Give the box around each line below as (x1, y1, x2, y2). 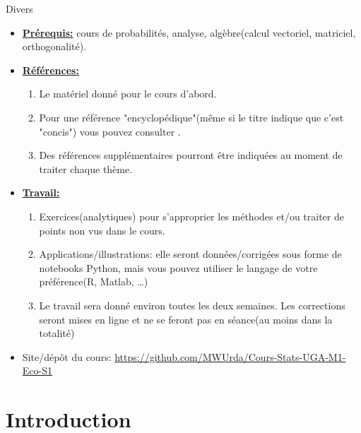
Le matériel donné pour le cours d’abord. (39, 86, 217, 101)
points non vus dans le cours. (39, 223, 165, 237)
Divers (6, 1, 33, 16)
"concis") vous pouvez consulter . (39, 124, 181, 138)
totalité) (39, 326, 75, 340)
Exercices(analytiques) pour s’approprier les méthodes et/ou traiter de (39, 208, 344, 223)
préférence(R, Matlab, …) (39, 274, 148, 289)
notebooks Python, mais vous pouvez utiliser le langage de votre (39, 260, 318, 275)
